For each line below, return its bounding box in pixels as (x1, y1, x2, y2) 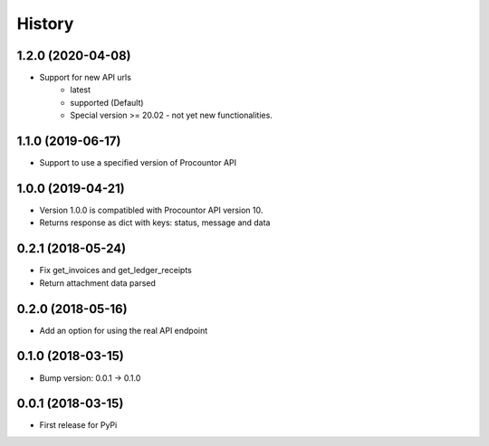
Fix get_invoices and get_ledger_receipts (39, 265, 192, 276)
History (16, 14, 74, 33)
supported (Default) (70, 97, 144, 108)
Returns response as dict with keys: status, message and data (39, 217, 271, 228)
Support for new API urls (39, 72, 131, 83)
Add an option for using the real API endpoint (39, 325, 208, 336)
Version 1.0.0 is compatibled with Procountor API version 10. (39, 204, 264, 216)
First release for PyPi (39, 420, 118, 431)
